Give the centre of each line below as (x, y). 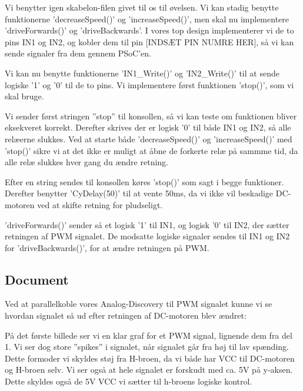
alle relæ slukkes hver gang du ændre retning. (86, 162)
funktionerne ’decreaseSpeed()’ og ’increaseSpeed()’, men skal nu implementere (147, 19)
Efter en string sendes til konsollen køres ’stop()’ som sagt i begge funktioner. (144, 181)
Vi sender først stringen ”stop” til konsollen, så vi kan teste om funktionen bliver (151, 116)
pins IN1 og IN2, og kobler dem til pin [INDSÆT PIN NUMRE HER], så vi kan (149, 41)
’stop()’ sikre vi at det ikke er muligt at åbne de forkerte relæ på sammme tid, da (151, 150)
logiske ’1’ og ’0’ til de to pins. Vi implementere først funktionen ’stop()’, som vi (149, 84)
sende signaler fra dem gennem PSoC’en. (78, 53)
